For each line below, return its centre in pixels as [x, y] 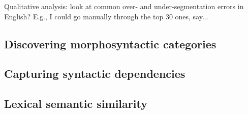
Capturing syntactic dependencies [95, 74]
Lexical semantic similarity [76, 104]
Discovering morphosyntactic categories [110, 44]
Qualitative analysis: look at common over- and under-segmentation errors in [124, 6]
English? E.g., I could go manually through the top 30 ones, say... [106, 16]
